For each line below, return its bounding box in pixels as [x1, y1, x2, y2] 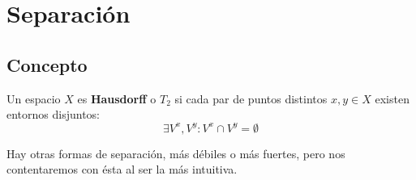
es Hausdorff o [77, 90, 157, 107]
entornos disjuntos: [6, 106, 101, 123]
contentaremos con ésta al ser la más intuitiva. [6, 161, 238, 178]
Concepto [6, 52, 88, 77]
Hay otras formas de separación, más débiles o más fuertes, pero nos [6, 144, 345, 161]
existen [375, 90, 410, 107]
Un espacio [6, 90, 61, 107]
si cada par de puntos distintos [174, 90, 328, 107]
